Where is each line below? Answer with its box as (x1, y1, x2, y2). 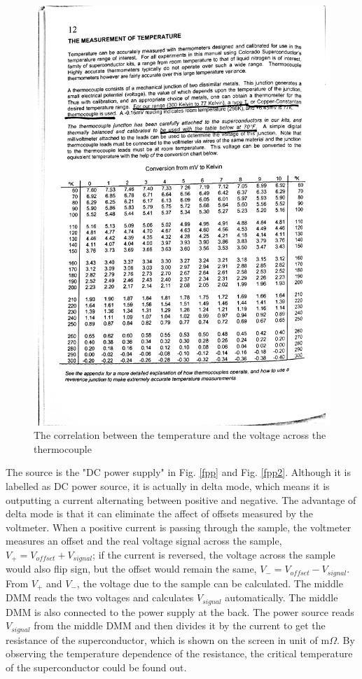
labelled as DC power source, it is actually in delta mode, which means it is (6, 479, 330, 493)
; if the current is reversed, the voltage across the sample (92, 547, 335, 562)
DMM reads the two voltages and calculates (6, 590, 194, 605)
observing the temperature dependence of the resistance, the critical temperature (6, 646, 353, 661)
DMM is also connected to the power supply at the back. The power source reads (6, 604, 354, 619)
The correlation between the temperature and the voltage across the (34, 428, 326, 442)
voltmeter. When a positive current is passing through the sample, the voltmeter (6, 519, 351, 534)
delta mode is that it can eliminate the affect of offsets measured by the (6, 506, 313, 521)
